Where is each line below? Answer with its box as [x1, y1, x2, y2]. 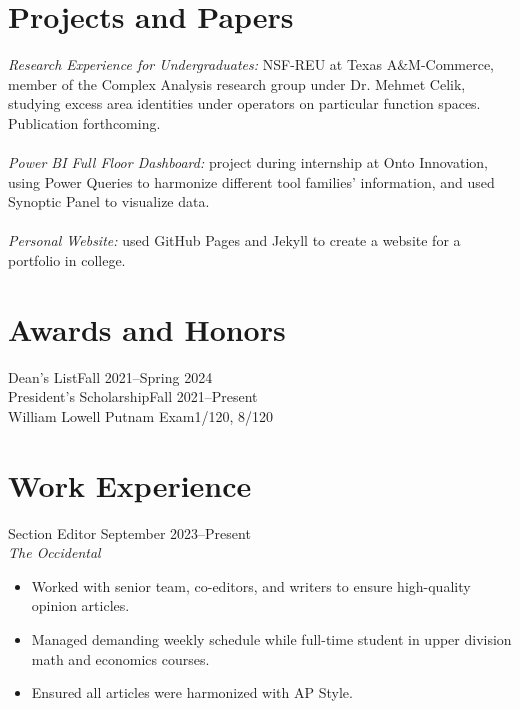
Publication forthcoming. [8, 112, 161, 133]
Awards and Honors [8, 308, 286, 349]
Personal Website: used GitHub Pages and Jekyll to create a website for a [8, 230, 461, 251]
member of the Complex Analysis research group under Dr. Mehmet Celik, [8, 73, 466, 94]
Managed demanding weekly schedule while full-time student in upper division [31, 629, 512, 650]
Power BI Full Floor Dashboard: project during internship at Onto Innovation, [8, 152, 488, 173]
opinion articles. [31, 595, 130, 616]
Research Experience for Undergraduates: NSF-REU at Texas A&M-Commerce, [8, 54, 495, 75]
